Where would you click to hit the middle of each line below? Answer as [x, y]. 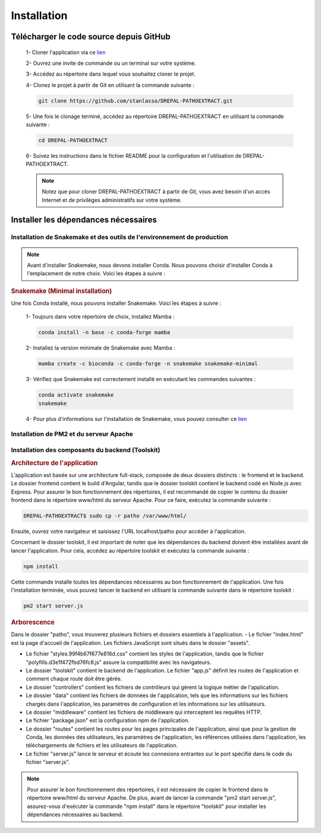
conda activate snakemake [76, 395]
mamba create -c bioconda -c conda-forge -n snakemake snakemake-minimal [148, 364]
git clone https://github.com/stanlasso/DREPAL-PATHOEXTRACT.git [136, 101]
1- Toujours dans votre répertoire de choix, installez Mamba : [100, 317]
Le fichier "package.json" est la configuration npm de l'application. [108, 720]
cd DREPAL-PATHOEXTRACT [73, 141]
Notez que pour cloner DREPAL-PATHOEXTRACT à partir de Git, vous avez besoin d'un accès [156, 192]
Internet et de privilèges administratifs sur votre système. [112, 200]
